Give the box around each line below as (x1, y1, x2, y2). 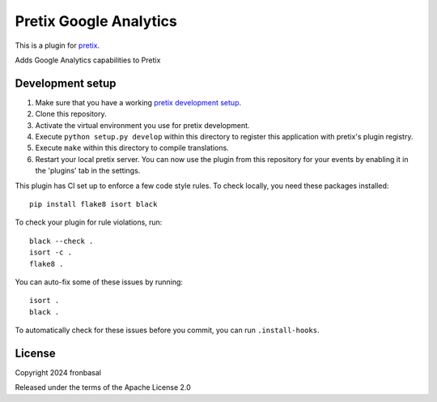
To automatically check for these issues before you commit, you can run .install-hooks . (15, 325, 320, 336)
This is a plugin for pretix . (15, 41, 100, 50)
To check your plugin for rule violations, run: (15, 217, 163, 227)
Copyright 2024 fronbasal (15, 368, 101, 377)
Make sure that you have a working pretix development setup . (35, 97, 242, 107)
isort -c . (29, 248, 73, 257)
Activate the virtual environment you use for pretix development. (35, 120, 250, 130)
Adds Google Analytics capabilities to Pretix (15, 55, 161, 65)
